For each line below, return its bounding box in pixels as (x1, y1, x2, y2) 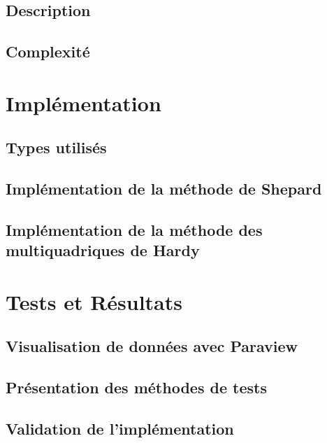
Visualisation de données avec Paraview (6, 335, 298, 357)
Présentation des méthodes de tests (6, 377, 267, 398)
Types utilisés (6, 136, 107, 158)
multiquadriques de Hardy (6, 239, 200, 261)
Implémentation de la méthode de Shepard (6, 178, 322, 199)
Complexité (6, 41, 90, 62)
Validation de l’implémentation (6, 418, 234, 439)
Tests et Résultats (6, 287, 182, 316)
